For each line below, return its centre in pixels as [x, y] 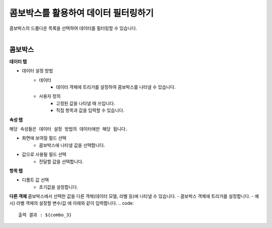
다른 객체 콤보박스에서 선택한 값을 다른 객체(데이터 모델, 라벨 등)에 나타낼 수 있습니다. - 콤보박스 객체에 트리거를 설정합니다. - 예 [134, 196]
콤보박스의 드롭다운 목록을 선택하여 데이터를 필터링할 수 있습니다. [73, 28]
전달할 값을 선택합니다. [61, 162]
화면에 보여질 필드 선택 [44, 138]
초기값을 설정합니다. [58, 187]
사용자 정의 [50, 96]
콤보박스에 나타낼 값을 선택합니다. [72, 145]
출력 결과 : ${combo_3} [45, 215]
